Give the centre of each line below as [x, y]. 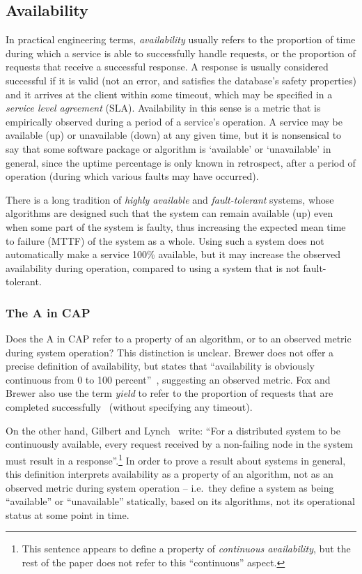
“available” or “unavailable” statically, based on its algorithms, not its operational [180, 501]
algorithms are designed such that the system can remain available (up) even [170, 213]
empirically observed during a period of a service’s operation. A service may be [174, 121]
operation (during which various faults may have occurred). [132, 176]
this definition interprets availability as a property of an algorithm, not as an [170, 474]
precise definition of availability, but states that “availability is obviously [160, 366]
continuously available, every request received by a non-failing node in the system [179, 444]
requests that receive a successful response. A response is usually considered [167, 67]
